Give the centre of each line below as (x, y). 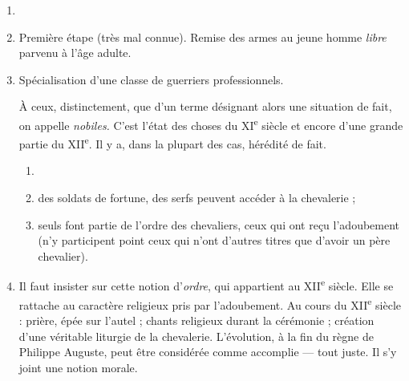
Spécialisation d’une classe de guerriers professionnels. (151, 79)
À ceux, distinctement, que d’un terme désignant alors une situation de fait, (205, 106)
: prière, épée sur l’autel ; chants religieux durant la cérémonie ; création (196, 320)
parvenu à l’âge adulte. (75, 53)
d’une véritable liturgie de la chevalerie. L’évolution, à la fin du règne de (196, 336)
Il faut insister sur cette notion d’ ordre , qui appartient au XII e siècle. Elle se (206, 285)
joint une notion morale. (78, 367)
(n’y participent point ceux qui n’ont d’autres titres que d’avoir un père (214, 240)
